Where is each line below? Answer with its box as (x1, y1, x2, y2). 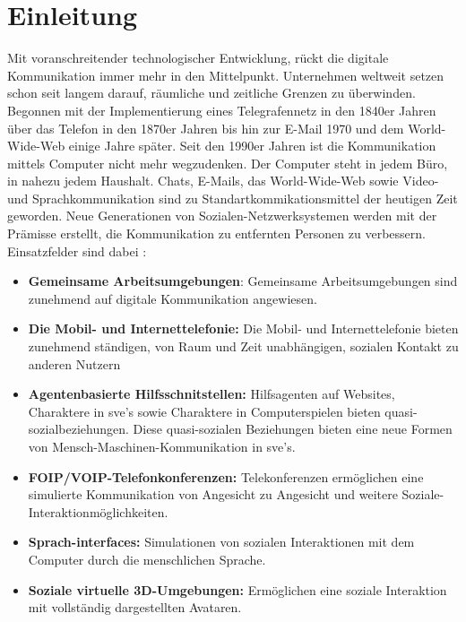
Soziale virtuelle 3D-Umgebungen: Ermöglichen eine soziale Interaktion (28, 580, 447, 599)
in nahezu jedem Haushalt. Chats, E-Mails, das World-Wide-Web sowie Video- (7, 171, 439, 190)
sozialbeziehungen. (28, 419, 129, 438)
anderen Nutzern (28, 354, 121, 373)
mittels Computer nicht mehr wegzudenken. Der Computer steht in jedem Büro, (7, 153, 448, 172)
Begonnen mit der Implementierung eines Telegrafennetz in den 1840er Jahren (7, 100, 436, 119)
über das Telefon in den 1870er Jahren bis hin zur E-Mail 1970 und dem (7, 118, 404, 137)
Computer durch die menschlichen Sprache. (28, 549, 266, 568)
